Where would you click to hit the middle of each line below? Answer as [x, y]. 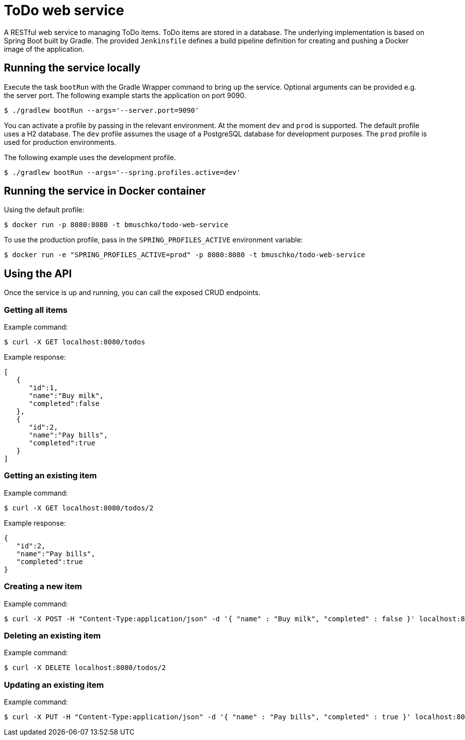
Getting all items [36, 310]
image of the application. [44, 49]
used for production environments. [60, 142]
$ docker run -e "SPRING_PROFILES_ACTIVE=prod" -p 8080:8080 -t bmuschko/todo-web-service [185, 255]
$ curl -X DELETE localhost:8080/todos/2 [85, 668]
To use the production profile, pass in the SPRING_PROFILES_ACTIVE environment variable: [153, 240]
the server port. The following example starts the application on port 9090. [125, 95]
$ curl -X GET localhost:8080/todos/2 [79, 508]
